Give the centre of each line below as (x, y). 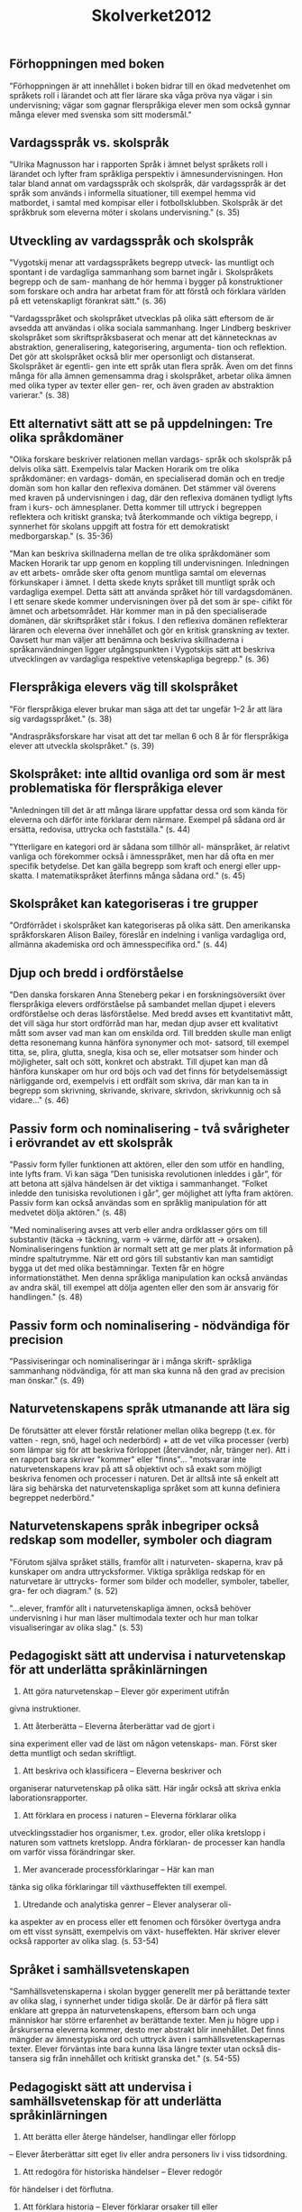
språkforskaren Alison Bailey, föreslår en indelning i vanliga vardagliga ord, (148, 935)
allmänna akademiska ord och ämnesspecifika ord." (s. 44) (119, 945)
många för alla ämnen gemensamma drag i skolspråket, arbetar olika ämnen (150, 376)
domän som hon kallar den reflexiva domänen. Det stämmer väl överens (143, 488)
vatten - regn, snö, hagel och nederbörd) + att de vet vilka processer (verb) (150, 1439)
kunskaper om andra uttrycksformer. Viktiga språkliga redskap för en (137, 1571)
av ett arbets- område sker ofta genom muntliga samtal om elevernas (138, 573)
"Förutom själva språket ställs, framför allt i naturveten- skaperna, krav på (146, 1561)
